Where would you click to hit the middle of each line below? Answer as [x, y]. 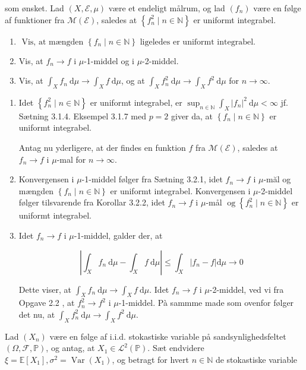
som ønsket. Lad [34, 8]
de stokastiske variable [256, 359]
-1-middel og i [109, 60]
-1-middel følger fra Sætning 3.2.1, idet [152, 179]
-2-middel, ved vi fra [247, 289]
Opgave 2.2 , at [47, 303]
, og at [133, 80]
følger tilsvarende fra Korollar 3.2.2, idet [92, 202]
